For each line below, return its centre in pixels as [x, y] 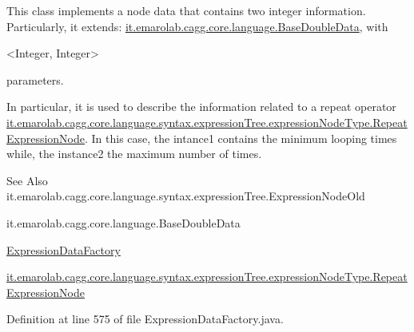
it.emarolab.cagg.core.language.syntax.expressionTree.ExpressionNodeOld [186, 196]
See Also [27, 180]
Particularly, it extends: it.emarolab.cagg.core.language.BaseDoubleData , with [197, 26]
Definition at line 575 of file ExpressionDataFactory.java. [145, 319]
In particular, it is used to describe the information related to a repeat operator [201, 107]
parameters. [35, 79]
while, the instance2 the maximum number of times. [134, 154]
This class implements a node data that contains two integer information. [186, 10]
